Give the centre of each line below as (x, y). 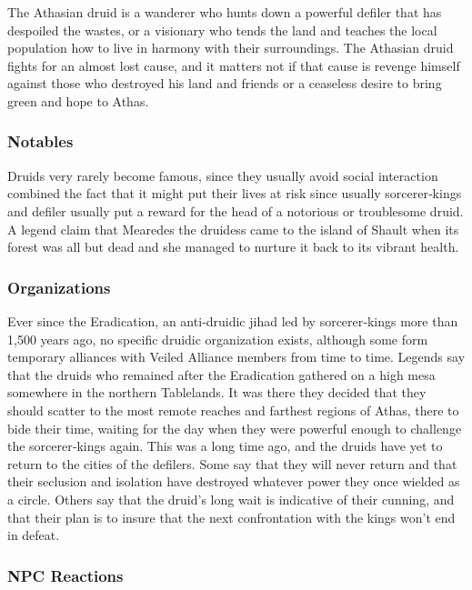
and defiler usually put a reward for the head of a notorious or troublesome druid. (236, 210)
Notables (40, 141)
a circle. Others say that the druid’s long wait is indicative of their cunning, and (231, 499)
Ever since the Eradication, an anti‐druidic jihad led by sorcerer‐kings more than (233, 320)
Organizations (59, 287)
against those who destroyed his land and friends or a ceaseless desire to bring (225, 83)
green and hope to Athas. (78, 100)
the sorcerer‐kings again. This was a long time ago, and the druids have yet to (225, 446)
